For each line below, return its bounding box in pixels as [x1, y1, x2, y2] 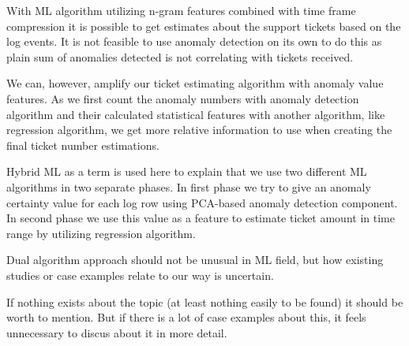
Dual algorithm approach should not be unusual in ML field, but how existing [6, 251, 384, 268]
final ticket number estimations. [6, 136, 159, 153]
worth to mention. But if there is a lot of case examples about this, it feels [6, 309, 366, 326]
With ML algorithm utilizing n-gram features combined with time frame [6, 2, 356, 18]
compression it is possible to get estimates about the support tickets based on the [6, 17, 401, 34]
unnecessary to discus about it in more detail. [6, 324, 227, 340]
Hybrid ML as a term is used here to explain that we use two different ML [6, 163, 367, 180]
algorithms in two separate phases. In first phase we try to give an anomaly [6, 178, 371, 195]
